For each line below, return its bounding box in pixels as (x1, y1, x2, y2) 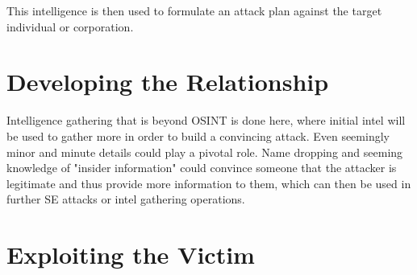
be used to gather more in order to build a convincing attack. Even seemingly (6, 127, 390, 144)
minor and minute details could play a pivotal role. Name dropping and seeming (6, 143, 403, 160)
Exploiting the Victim (6, 238, 255, 271)
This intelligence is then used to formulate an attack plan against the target (6, 2, 382, 18)
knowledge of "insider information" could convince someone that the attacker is (6, 159, 397, 176)
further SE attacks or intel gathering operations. (6, 191, 245, 207)
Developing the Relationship (6, 65, 329, 98)
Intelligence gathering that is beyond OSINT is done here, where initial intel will (6, 112, 406, 129)
